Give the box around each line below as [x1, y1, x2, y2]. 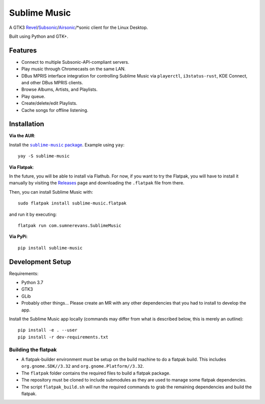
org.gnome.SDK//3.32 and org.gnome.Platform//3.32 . [21, 363, 144, 369]
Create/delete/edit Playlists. [21, 101, 78, 106]
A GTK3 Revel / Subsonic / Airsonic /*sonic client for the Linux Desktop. [9, 25, 148, 30]
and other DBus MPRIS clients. [21, 80, 83, 86]
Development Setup [9, 257, 71, 266]
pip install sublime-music [18, 245, 83, 251]
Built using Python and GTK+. [9, 33, 69, 39]
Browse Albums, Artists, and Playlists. [21, 86, 98, 93]
